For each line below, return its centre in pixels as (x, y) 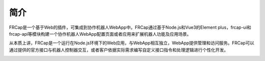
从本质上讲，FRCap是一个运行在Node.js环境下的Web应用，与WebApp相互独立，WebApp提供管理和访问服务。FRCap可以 (132, 43)
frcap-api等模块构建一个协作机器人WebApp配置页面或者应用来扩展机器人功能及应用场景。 (100, 34)
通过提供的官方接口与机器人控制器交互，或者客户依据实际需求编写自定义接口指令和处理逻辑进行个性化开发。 (119, 50)
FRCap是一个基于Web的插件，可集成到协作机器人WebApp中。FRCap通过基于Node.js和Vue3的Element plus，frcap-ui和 (130, 27)
